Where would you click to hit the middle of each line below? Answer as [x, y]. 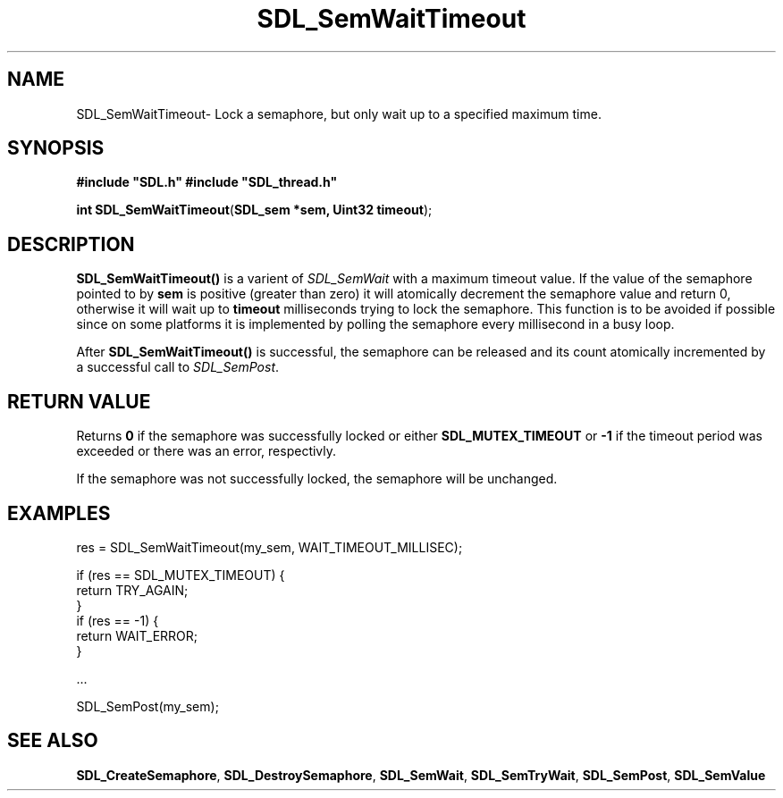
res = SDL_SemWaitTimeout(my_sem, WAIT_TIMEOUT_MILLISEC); [269, 547]
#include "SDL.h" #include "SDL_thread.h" [207, 182]
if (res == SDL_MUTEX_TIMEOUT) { [181, 575]
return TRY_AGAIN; [132, 590]
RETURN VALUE [79, 401]
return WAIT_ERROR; [137, 635]
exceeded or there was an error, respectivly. [206, 451]
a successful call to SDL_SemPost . [178, 367]
